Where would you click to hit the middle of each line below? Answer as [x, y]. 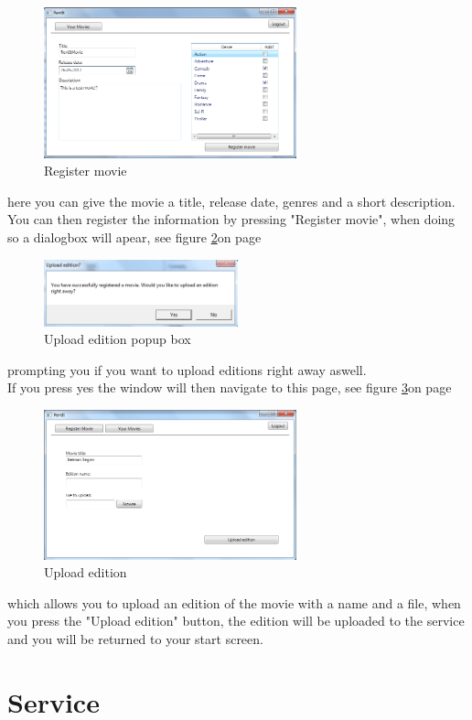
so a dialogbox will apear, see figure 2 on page [134, 237]
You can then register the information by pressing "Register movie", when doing [231, 219]
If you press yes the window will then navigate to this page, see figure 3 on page [230, 387]
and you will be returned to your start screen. [135, 638]
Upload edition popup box [118, 339]
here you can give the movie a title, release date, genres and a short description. [231, 201]
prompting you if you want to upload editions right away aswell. [187, 369]
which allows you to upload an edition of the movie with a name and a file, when [234, 602]
